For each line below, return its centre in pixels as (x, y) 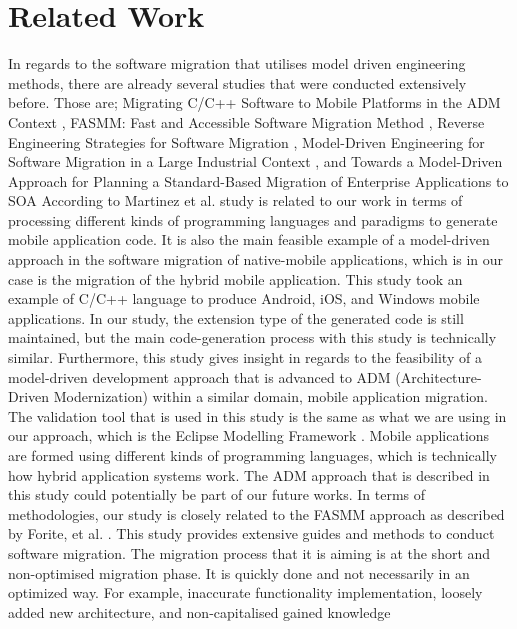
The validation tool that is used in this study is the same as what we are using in (257, 415)
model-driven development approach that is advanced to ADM (199, 376)
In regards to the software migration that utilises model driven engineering (237, 63)
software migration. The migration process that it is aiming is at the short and (249, 552)
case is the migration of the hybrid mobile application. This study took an (235, 278)
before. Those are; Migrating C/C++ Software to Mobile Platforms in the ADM (254, 102)
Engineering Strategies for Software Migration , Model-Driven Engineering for (246, 141)
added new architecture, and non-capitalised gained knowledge (199, 611)
